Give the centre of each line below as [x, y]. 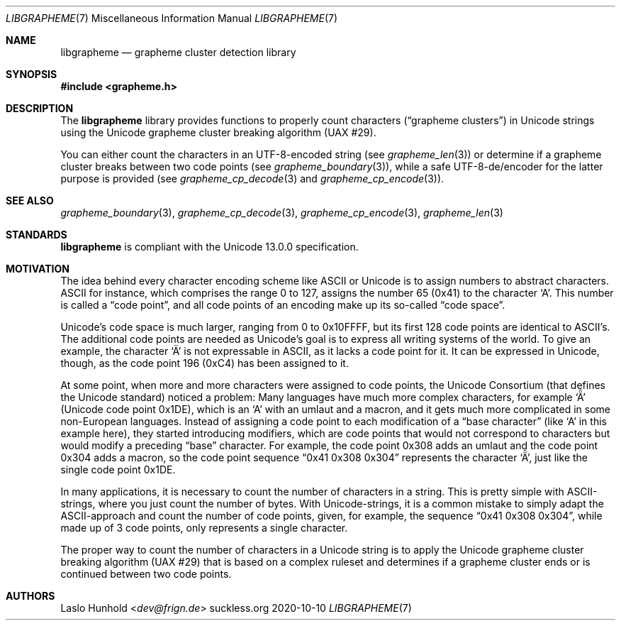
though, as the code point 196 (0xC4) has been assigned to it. [205, 363]
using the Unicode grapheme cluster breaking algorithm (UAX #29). [218, 132]
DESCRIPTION [40, 108]
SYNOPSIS [32, 74]
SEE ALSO [30, 201]
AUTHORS [30, 596]
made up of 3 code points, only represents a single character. [204, 528]
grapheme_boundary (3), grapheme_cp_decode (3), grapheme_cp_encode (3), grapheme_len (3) [282, 213]
